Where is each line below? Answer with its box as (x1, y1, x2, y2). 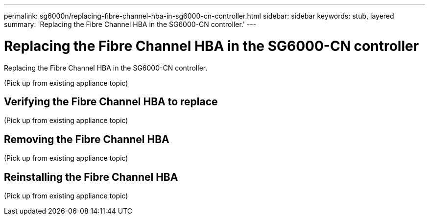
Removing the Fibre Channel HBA (4, 133, 169, 146)
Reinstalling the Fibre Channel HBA (4, 170, 178, 183)
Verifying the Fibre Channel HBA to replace (4, 95, 218, 108)
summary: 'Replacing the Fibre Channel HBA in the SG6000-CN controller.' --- (4, 20, 257, 28)
